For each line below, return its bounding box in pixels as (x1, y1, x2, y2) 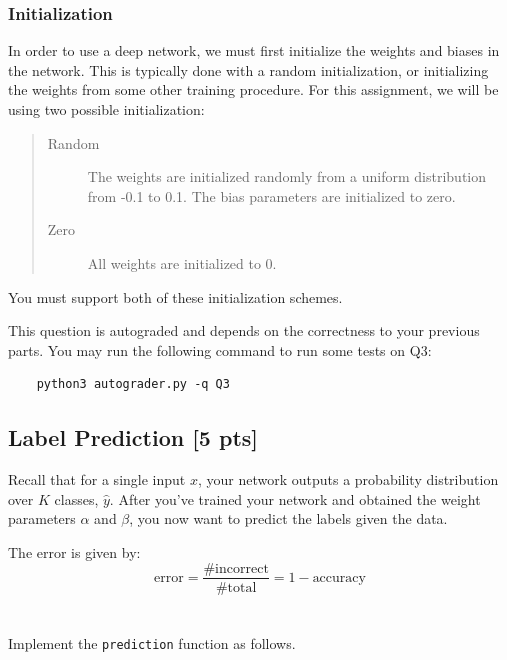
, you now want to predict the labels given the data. (129, 508, 448, 529)
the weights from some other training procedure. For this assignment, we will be (8, 79, 499, 100)
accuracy (312, 570, 366, 585)
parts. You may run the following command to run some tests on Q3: (8, 339, 432, 360)
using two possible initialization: (8, 99, 205, 119)
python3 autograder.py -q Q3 (36, 377, 230, 392)
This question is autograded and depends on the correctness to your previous (8, 320, 480, 341)
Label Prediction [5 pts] (8, 422, 259, 453)
